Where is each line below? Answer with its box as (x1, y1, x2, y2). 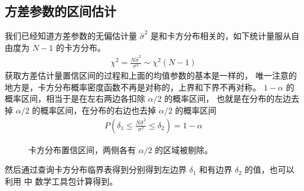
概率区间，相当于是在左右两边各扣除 (5, 92, 145, 105)
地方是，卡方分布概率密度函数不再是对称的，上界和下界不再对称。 (5, 80, 261, 93)
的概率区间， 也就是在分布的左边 (164, 92, 291, 105)
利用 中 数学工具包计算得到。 (5, 174, 118, 187)
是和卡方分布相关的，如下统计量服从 (151, 30, 292, 42)
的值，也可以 (244, 163, 295, 176)
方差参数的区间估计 (5, 2, 116, 20)
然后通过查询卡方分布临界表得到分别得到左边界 (5, 163, 187, 176)
